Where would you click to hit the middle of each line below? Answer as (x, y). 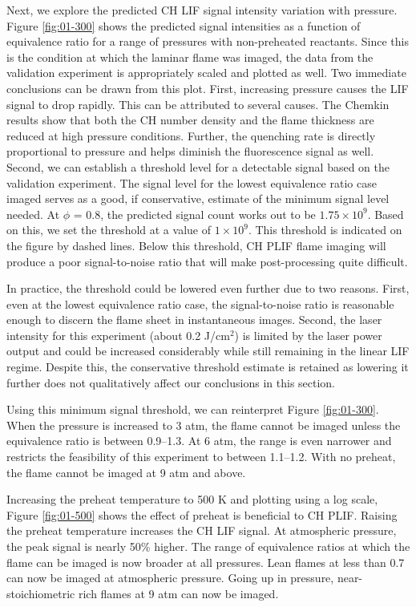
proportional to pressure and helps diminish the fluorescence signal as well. (190, 151)
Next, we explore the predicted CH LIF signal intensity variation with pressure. (202, 10)
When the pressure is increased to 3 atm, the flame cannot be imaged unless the (204, 425)
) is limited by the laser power (308, 335)
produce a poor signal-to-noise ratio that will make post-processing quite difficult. (207, 261)
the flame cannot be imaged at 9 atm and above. (126, 472)
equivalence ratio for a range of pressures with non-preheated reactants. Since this (208, 41)
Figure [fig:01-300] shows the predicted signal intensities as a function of (184, 25)
